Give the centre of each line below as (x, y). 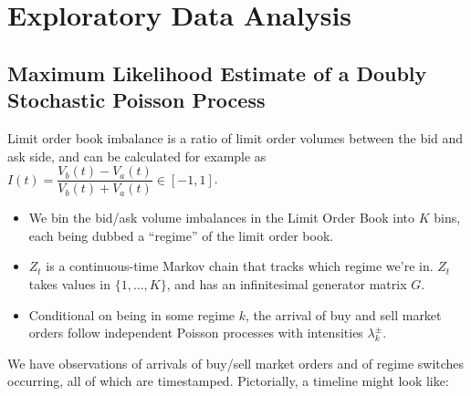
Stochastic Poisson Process (136, 100)
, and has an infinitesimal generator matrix (287, 284)
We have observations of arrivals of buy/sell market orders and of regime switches (236, 363)
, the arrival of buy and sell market (344, 314)
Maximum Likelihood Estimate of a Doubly (217, 73)
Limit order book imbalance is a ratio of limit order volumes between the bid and (235, 137)
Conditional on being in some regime (132, 314)
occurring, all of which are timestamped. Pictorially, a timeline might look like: (228, 381)
